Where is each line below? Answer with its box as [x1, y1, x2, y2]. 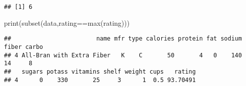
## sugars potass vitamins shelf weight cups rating [4, 68, 196, 75]
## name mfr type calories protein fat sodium [4, 35, 242, 43]
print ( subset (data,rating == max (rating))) [4, 17, 130, 28]
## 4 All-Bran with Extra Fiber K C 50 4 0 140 [4, 51, 242, 59]
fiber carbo [4, 43, 43, 50]
